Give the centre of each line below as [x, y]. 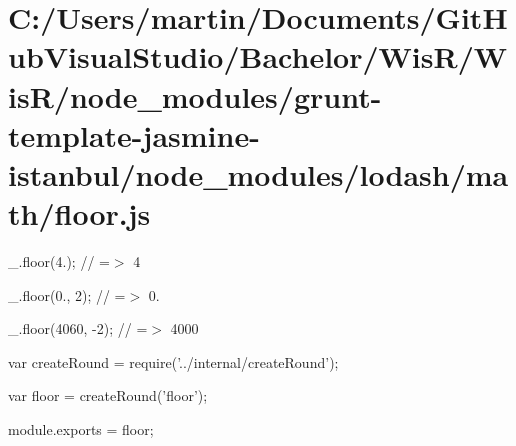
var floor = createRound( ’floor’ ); [108, 395]
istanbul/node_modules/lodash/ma [258, 173]
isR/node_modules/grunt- [195, 95]
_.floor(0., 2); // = [67, 294]
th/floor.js [79, 213]
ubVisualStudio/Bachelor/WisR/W [258, 56]
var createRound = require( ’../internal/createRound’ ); [173, 361]
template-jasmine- [134, 134]
